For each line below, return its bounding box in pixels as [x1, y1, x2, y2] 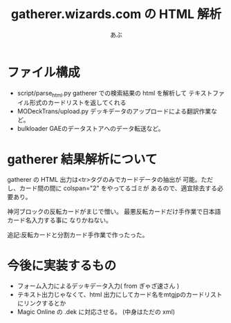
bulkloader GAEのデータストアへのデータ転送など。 [17, 124, 165, 133]
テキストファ [188, 89, 225, 97]
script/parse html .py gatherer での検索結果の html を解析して [17, 89, 187, 99]
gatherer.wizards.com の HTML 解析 [10, 6, 222, 22]
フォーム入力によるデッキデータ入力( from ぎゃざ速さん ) [17, 282, 180, 290]
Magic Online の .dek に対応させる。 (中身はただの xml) [17, 308, 175, 316]
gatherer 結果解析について [7, 151, 158, 167]
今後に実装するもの [7, 257, 117, 273]
